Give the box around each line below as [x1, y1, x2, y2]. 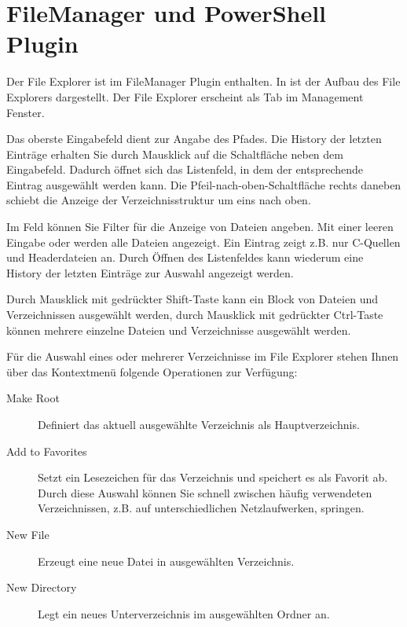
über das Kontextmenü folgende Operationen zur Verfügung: [6, 363, 298, 379]
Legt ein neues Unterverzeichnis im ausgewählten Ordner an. [38, 605, 330, 621]
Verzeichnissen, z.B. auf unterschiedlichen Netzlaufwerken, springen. [38, 500, 365, 516]
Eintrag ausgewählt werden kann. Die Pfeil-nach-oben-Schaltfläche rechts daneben [6, 176, 401, 192]
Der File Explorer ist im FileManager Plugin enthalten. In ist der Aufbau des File [6, 73, 401, 90]
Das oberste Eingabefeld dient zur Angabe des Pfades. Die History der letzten [6, 130, 382, 147]
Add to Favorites [6, 442, 87, 459]
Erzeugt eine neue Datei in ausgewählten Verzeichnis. [38, 552, 295, 569]
